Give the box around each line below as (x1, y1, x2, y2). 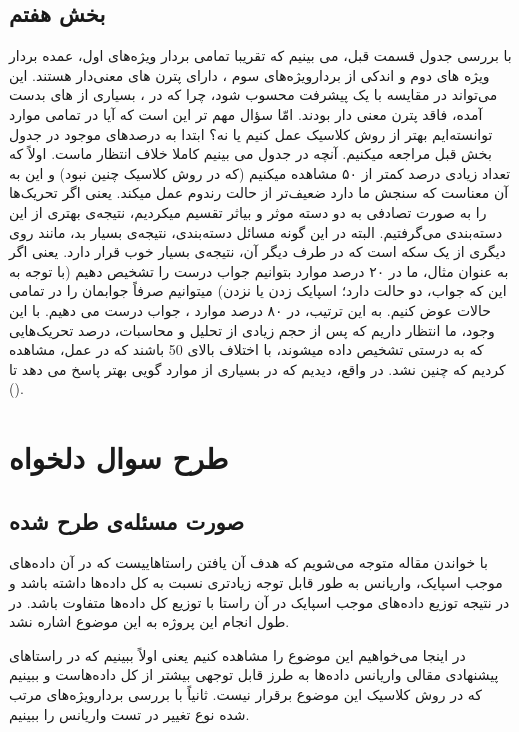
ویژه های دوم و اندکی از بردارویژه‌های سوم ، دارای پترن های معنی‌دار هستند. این (9, 64, 490, 85)
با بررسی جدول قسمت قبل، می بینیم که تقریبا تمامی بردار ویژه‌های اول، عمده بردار (9, 45, 512, 66)
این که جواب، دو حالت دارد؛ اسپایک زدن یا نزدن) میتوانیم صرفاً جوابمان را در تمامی (9, 280, 507, 301)
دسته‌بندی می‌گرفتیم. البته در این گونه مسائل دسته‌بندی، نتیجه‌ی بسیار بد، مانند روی (9, 221, 503, 242)
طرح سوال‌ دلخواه (9, 437, 229, 478)
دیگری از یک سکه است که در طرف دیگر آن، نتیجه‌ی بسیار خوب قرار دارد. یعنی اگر (9, 241, 506, 262)
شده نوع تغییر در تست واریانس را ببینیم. (9, 703, 250, 724)
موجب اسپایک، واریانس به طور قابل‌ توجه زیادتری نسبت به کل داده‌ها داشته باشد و (9, 572, 503, 593)
